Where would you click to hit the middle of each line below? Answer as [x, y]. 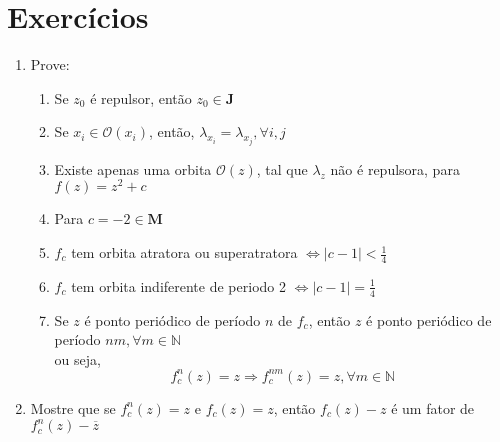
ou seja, [77, 358]
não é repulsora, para [395, 168]
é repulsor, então [141, 97]
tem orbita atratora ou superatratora [184, 252]
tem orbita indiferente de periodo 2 [178, 285]
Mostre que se [73, 407]
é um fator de [433, 407]
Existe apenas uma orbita [133, 168]
